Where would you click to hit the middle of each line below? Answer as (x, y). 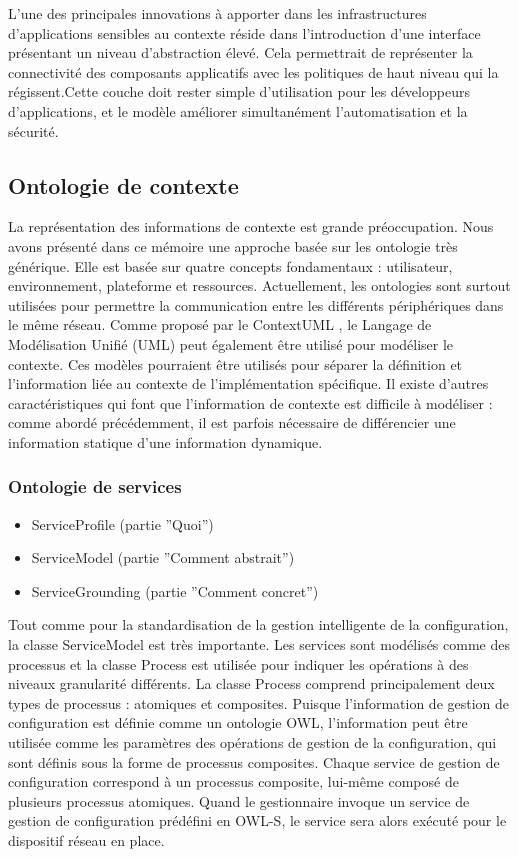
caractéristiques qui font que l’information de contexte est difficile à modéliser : (250, 402)
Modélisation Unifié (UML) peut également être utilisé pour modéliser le (231, 343)
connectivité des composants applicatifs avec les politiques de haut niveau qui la (253, 71)
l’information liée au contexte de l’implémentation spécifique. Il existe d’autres (248, 383)
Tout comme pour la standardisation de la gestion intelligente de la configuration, (258, 624)
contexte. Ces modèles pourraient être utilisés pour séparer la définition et (235, 363)
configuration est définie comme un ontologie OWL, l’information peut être (238, 722)
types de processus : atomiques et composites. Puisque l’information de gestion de (259, 702)
